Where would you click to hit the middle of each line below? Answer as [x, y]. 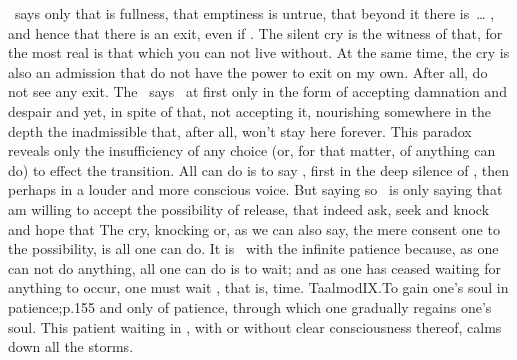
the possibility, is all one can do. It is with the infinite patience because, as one [253, 248]
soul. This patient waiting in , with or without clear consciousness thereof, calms [255, 326]
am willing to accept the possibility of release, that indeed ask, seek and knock [249, 208]
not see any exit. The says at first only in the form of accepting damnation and [257, 91]
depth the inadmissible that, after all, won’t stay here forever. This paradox [240, 130]
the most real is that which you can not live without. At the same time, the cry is [259, 52]
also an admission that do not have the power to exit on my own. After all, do [248, 71]
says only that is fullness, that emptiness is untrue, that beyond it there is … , [254, 13]
